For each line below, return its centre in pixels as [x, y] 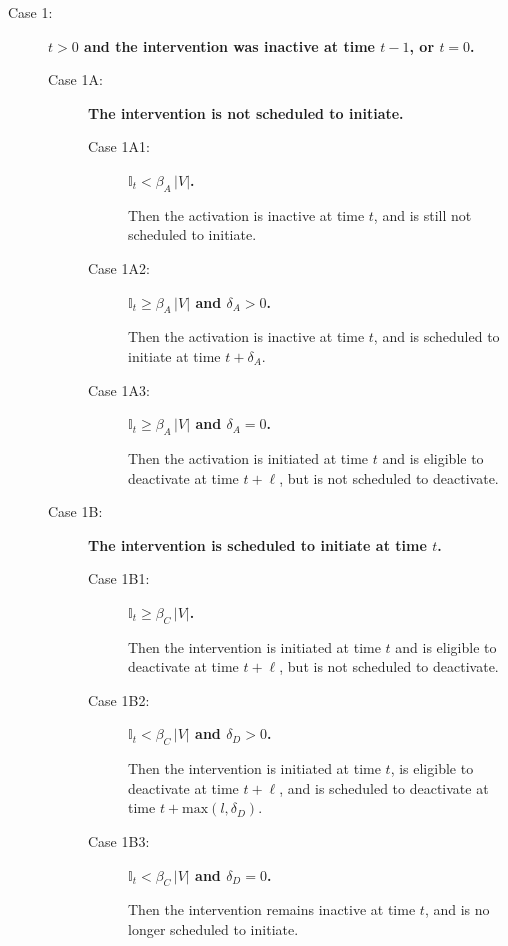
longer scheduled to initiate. [213, 929]
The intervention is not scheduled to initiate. [246, 112]
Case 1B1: [119, 578]
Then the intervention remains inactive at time [272, 909]
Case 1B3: [119, 841]
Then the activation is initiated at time [248, 457]
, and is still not [422, 214]
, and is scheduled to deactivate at [384, 787]
